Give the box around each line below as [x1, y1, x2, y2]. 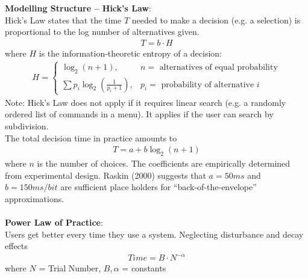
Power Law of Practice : [5, 215, 103, 228]
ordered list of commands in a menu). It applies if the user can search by [5, 108, 274, 120]
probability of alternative [161, 80, 254, 89]
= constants [122, 262, 166, 274]
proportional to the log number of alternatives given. [5, 25, 200, 38]
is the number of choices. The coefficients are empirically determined [37, 157, 291, 170]
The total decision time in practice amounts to [5, 131, 177, 144]
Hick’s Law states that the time [5, 13, 122, 26]
